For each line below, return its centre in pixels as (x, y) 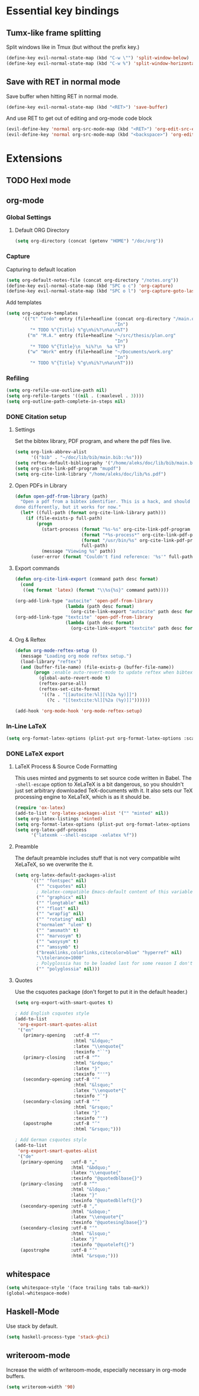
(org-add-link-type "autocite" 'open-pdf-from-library (84, 601)
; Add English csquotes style (52, 1013)
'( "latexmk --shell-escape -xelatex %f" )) (84, 835)
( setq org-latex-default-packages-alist (65, 875)
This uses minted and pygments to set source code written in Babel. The (103, 778)
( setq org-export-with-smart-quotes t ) (64, 1003)
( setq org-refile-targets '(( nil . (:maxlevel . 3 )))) (75, 396)
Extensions (34, 159)
